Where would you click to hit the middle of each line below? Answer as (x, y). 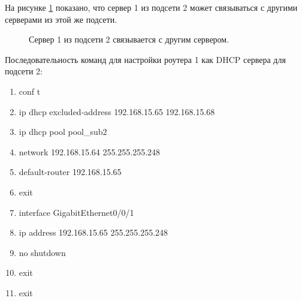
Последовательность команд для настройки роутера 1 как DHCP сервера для (145, 59)
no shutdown (42, 252)
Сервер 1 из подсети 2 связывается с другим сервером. (129, 39)
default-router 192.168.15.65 (70, 172)
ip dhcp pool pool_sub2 (63, 132)
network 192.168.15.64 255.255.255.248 (90, 151)
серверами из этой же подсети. (61, 19)
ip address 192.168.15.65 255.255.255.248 (93, 232)
